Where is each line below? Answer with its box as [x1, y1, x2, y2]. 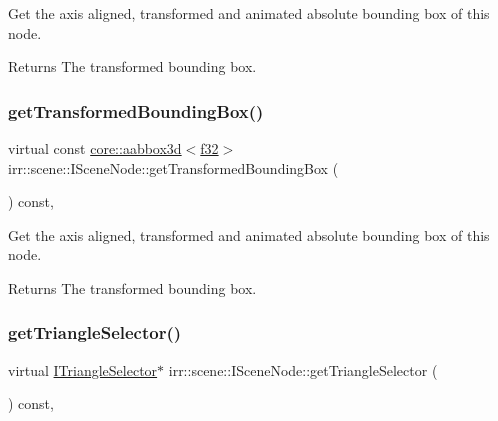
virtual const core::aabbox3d [8, 138, 182, 158]
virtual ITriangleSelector [8, 359, 158, 380]
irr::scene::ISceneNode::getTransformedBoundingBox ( [8, 157, 339, 178]
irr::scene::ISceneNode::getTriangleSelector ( [168, 359, 438, 380]
